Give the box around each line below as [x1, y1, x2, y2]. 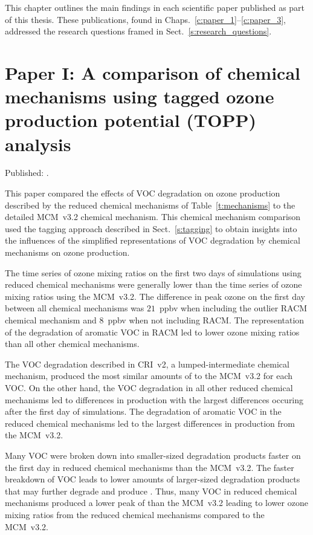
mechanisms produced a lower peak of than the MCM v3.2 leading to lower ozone [5, 496, 308, 509]
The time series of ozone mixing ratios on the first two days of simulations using [5, 266, 302, 279]
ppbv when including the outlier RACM [160, 302, 308, 314]
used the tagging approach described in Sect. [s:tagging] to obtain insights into [5, 222, 297, 235]
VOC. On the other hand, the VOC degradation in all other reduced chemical [5, 381, 293, 394]
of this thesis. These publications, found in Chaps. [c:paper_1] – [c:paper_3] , [5, 13, 286, 25]
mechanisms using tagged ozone [5, 84, 274, 109]
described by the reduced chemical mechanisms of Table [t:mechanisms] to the [5, 198, 295, 211]
